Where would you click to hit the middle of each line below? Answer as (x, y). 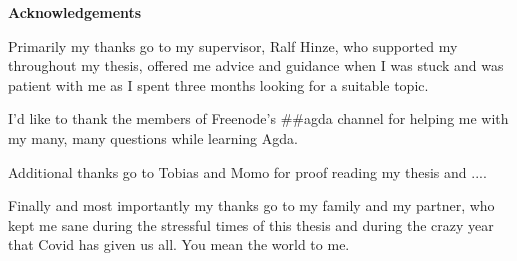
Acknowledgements (75, 12)
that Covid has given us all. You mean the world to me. (179, 244)
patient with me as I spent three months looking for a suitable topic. (218, 84)
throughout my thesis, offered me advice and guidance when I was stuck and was (256, 65)
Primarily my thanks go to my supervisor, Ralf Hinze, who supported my (233, 45)
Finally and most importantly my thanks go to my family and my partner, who (251, 205)
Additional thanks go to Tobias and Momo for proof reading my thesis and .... (247, 171)
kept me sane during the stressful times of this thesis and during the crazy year (251, 224)
